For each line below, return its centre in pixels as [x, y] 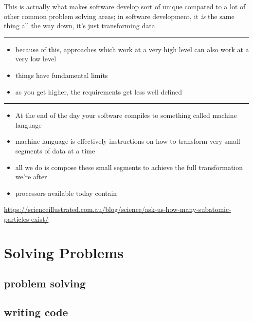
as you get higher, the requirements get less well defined [99, 91]
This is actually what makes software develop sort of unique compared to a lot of [125, 6]
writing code [36, 312]
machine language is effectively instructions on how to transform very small [128, 141]
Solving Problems [64, 252]
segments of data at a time [55, 150]
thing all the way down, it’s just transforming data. [81, 26]
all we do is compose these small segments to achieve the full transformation [129, 167]
